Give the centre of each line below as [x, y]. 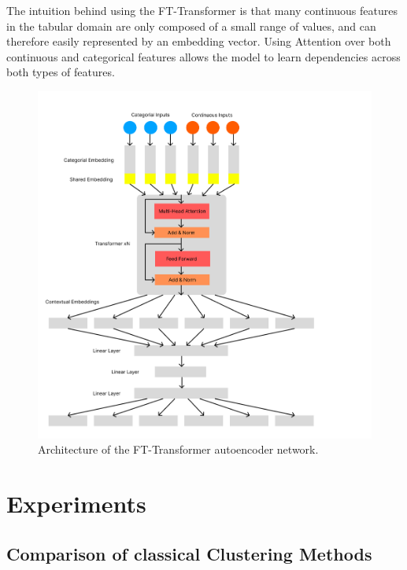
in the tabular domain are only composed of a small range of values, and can [191, 26]
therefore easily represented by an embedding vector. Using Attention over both [199, 41]
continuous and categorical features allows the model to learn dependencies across [203, 56]
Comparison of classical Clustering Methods [189, 553]
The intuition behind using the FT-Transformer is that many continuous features [202, 10]
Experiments [76, 504]
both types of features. [61, 72]
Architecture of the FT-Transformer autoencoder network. [178, 449]
